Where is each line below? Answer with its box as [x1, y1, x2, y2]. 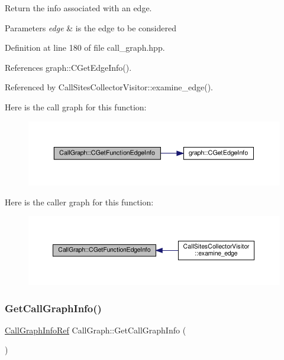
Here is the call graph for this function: [5, 100, 147, 113]
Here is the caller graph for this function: [5, 195, 154, 208]
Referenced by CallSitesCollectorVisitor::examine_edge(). [5, 81, 214, 93]
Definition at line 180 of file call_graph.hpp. [5, 41, 165, 54]
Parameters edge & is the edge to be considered [5, 21, 176, 34]
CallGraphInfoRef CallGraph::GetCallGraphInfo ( [5, 323, 186, 336]
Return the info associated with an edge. [5, 2, 152, 14]
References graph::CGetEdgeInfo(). [5, 61, 132, 73]
